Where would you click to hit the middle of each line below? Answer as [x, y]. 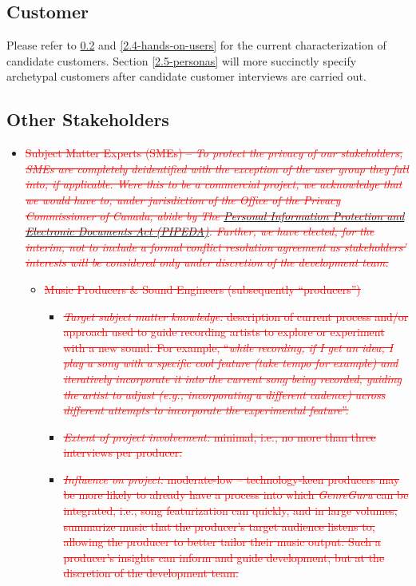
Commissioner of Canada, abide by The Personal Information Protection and [215, 215]
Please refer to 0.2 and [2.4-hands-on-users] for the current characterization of [196, 45]
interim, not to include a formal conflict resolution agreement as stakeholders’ [216, 246]
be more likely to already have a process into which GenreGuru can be [236, 495]
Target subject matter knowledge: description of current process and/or [236, 316]
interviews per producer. [123, 452]
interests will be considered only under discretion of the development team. [207, 262]
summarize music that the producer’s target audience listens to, [219, 526]
